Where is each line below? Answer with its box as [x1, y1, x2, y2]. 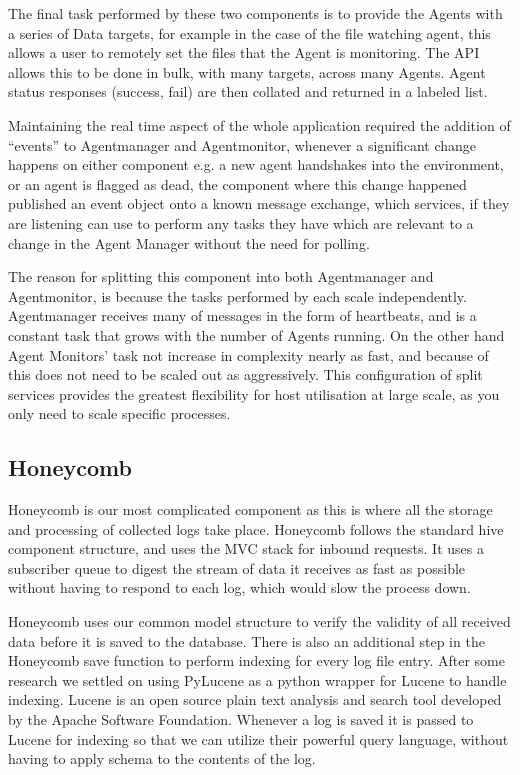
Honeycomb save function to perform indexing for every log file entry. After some [8, 650, 505, 671]
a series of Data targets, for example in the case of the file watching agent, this [8, 22, 491, 43]
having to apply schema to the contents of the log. [8, 748, 316, 769]
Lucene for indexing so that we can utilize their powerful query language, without [8, 728, 509, 749]
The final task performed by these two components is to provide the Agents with [8, 3, 503, 23]
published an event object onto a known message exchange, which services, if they [8, 193, 510, 214]
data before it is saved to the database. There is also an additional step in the [8, 630, 485, 651]
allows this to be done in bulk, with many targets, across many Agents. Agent [8, 61, 486, 82]
